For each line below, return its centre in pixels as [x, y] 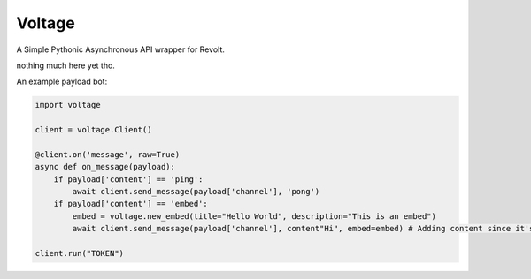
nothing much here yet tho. [65, 65]
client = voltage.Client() [93, 130]
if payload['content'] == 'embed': [131, 204]
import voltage [68, 105]
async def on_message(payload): [105, 167]
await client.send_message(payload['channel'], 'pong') [196, 192]
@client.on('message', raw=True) [108, 154]
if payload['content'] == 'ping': [128, 179]
